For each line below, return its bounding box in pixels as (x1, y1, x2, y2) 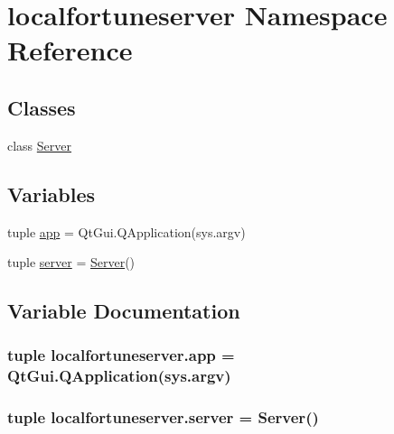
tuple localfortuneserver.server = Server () (7, 406, 319, 429)
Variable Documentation (7, 297, 240, 325)
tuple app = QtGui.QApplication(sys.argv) (7, 222, 246, 241)
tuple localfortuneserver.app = (7, 344, 235, 366)
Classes (7, 93, 76, 121)
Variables (7, 180, 96, 208)
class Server (7, 135, 72, 154)
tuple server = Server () (7, 253, 136, 272)
